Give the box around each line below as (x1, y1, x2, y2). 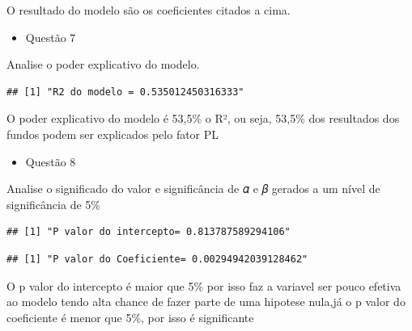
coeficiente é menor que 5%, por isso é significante (6, 308, 254, 325)
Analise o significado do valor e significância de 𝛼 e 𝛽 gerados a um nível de (6, 180, 380, 197)
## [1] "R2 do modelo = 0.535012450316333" (6, 86, 244, 98)
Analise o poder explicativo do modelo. (6, 56, 200, 73)
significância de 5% (6, 195, 100, 212)
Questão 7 (25, 28, 76, 45)
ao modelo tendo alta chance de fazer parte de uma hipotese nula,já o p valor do (6, 293, 406, 310)
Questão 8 (25, 153, 76, 170)
